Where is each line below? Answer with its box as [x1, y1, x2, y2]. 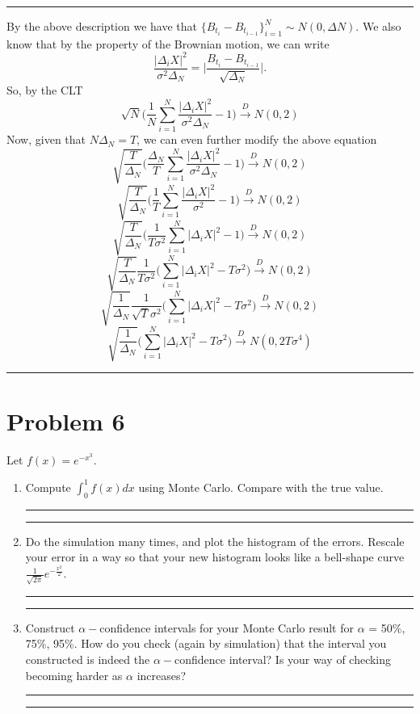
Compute [25, 478, 71, 495]
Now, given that [6, 131, 86, 148]
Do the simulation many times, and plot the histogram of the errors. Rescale [25, 532, 405, 549]
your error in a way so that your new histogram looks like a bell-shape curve [25, 548, 405, 565]
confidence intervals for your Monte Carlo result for [99, 619, 354, 636]
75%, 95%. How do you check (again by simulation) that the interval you [25, 635, 387, 652]
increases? [136, 666, 187, 683]
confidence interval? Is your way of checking [174, 651, 392, 668]
